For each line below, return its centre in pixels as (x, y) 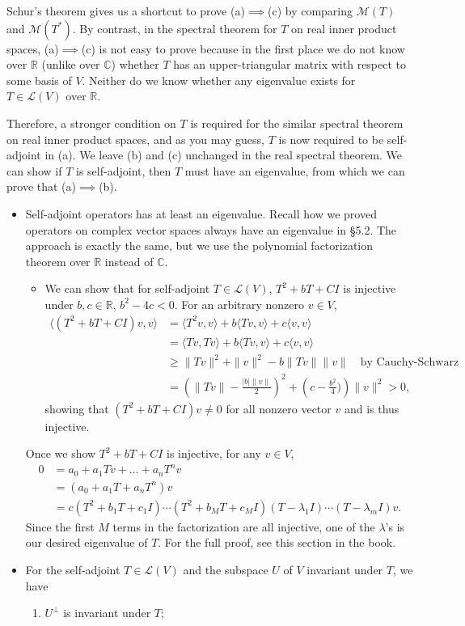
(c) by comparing (310, 11)
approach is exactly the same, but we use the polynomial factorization (199, 245)
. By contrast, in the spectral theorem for (175, 28)
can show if (34, 170)
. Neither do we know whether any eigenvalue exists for (219, 80)
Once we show (61, 453)
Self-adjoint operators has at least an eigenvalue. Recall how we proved (201, 213)
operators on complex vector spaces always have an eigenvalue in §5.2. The (211, 229)
